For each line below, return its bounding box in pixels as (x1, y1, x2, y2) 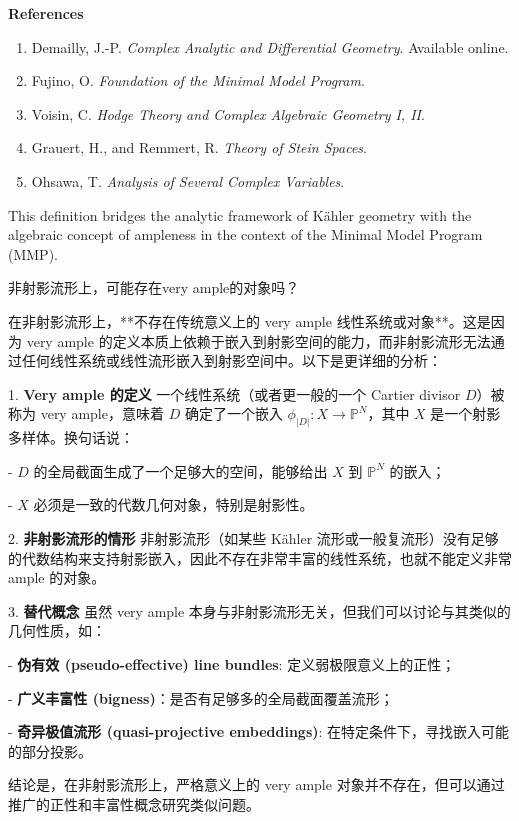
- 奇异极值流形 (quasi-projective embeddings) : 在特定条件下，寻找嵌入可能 (8, 721, 510, 742)
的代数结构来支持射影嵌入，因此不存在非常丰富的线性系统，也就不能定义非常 (8, 547, 512, 568)
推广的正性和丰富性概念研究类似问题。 (8, 793, 260, 814)
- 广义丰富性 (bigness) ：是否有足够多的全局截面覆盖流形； (8, 687, 394, 708)
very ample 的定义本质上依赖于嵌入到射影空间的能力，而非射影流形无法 (26, 330, 491, 351)
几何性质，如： (8, 620, 106, 641)
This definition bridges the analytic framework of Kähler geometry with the (8, 204, 472, 225)
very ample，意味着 (40, 403, 164, 424)
